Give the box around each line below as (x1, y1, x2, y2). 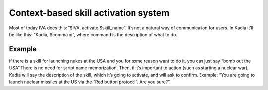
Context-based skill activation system (9, 7, 170, 18)
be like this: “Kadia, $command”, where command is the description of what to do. (9, 31, 177, 37)
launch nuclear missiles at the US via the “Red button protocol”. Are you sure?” (9, 79, 170, 85)
